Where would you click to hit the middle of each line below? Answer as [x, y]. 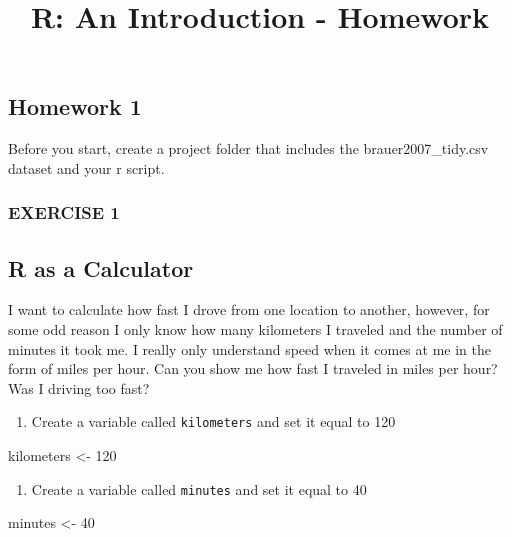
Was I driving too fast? [79, 387]
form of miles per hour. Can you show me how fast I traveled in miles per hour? [253, 368]
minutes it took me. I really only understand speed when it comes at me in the [249, 348]
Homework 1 [75, 106]
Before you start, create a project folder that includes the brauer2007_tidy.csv [248, 148]
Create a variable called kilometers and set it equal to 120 [213, 421]
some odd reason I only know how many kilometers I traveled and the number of [255, 329]
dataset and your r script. [86, 167]
